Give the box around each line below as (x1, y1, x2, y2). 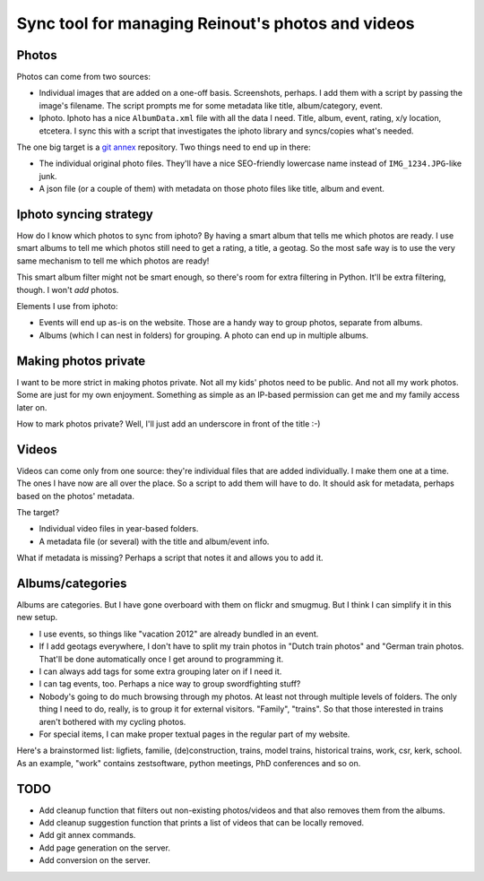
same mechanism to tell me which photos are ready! (16, 255, 210, 266)
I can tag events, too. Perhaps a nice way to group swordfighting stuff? (39, 678, 301, 689)
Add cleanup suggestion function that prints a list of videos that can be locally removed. (39, 817, 365, 828)
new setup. (16, 612, 58, 623)
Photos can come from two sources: (16, 72, 151, 82)
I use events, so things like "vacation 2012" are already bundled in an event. (39, 628, 319, 639)
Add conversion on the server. (39, 855, 151, 866)
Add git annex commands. (39, 830, 136, 841)
